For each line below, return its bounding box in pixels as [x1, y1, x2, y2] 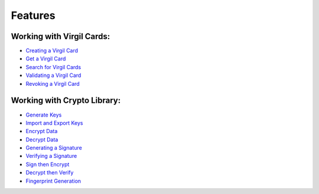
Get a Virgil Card [25, 55, 66, 62]
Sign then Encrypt [25, 160, 70, 168]
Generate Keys [25, 111, 62, 118]
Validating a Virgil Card [25, 72, 82, 79]
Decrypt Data [25, 136, 58, 143]
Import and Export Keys [25, 119, 83, 127]
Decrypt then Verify [25, 169, 74, 176]
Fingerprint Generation [25, 177, 82, 185]
